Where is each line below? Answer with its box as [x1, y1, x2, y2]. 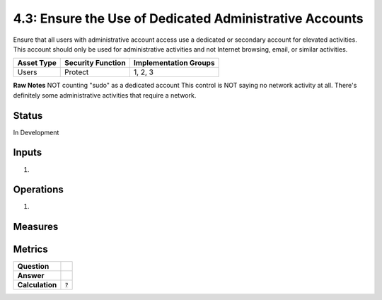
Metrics [13, 243, 49, 255]
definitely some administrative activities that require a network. [13, 91, 197, 99]
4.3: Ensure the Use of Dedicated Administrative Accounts [13, 11, 364, 26]
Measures [13, 221, 59, 233]
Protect [64, 67, 89, 77]
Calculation [17, 280, 57, 290]
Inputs [13, 146, 42, 158]
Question [17, 262, 50, 272]
